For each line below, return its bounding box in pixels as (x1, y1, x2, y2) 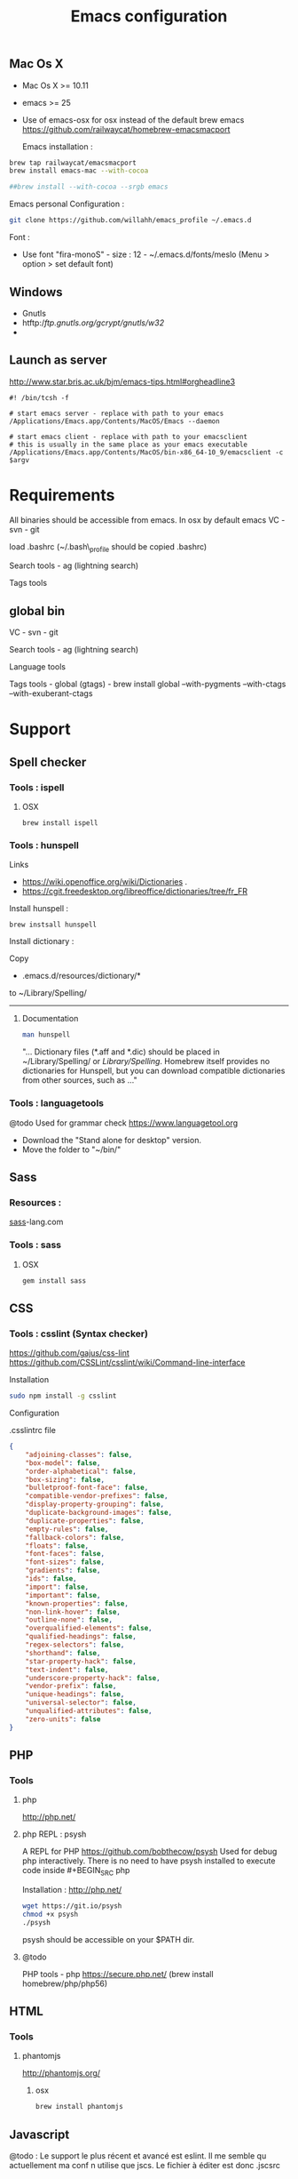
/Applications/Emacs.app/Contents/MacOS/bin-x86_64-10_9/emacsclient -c (9, 447, 284, 457)
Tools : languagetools (9, 1097, 105, 1110)
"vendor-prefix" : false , (25, 1682, 117, 1691)
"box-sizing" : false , (25, 1475, 105, 1484)
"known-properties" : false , (25, 1598, 129, 1608)
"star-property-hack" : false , (25, 1656, 137, 1666)
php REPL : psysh (21, 1829, 87, 1839)
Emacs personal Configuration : (9, 198, 125, 210)
